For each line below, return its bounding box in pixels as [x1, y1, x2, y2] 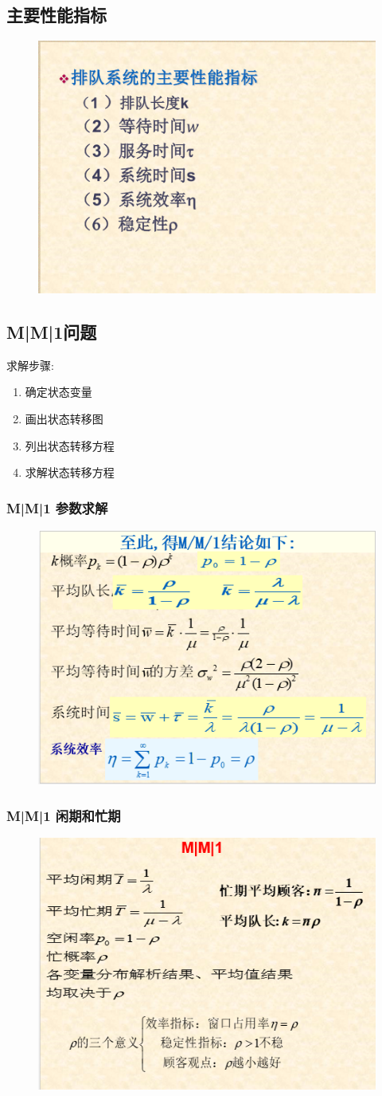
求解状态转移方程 [25, 464, 115, 481]
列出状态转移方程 [25, 437, 115, 454]
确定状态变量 [25, 383, 92, 400]
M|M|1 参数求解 [6, 497, 108, 517]
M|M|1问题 [6, 320, 97, 344]
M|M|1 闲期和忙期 [6, 805, 121, 825]
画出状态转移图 [25, 411, 103, 427]
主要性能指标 [6, 2, 107, 27]
